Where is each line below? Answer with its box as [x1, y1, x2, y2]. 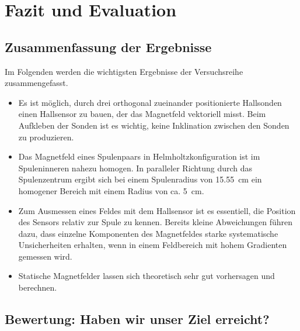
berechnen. [18, 281, 57, 294]
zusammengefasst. [5, 77, 68, 89]
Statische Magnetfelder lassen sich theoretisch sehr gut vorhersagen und [18, 270, 275, 282]
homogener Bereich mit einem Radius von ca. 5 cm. [18, 184, 204, 196]
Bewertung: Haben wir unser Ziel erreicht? [5, 310, 270, 328]
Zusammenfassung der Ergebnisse [5, 37, 212, 56]
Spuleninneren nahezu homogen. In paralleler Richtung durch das [18, 161, 253, 174]
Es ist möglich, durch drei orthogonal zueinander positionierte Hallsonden [18, 96, 282, 108]
